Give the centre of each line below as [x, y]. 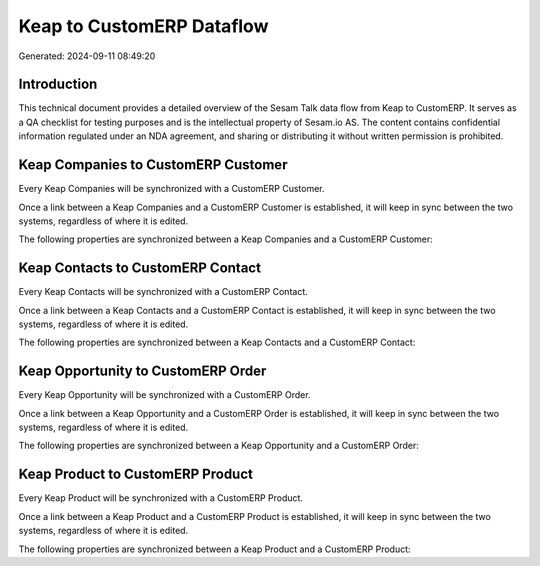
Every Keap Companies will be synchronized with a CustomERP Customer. [171, 189]
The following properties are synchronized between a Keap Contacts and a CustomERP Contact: [217, 342]
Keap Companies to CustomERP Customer [153, 165]
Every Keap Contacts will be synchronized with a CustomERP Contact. [163, 292]
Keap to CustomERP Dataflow [143, 26]
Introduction [58, 84]
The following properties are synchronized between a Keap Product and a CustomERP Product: [214, 549]
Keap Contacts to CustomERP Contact [140, 268]
